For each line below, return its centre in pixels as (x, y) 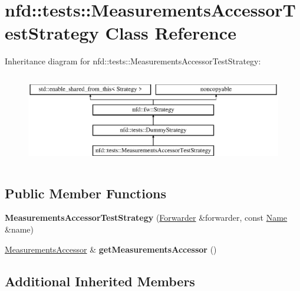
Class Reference (171, 33)
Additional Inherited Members (100, 281)
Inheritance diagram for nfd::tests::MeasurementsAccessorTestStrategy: (133, 61)
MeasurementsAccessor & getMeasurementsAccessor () (111, 249)
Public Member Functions (85, 193)
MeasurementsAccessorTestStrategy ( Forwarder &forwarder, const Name (146, 218)
